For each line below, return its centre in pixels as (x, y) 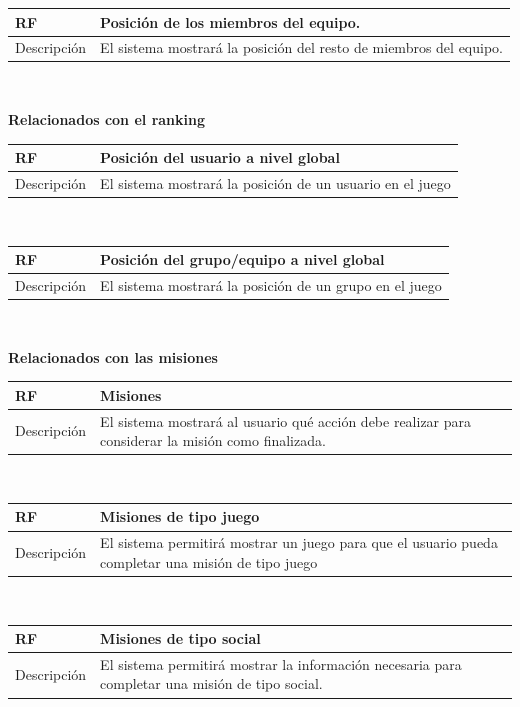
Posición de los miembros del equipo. (230, 21)
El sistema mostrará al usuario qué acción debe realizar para (286, 420)
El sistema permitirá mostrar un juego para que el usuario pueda (299, 542)
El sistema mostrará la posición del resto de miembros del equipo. (301, 47)
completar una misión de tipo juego (209, 561)
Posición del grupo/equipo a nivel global (242, 259)
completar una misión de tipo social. (211, 683)
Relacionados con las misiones (113, 356)
